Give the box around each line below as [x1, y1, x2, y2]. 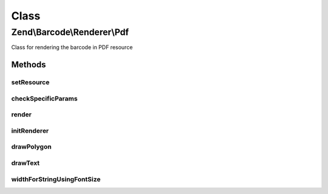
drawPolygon [11, 142, 52, 151]
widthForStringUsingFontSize [11, 175, 101, 183]
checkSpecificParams [11, 94, 78, 102]
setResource [11, 78, 50, 87]
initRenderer [11, 126, 49, 135]
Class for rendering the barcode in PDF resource [11, 44, 133, 51]
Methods [11, 59, 46, 70]
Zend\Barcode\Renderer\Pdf [11, 27, 129, 38]
